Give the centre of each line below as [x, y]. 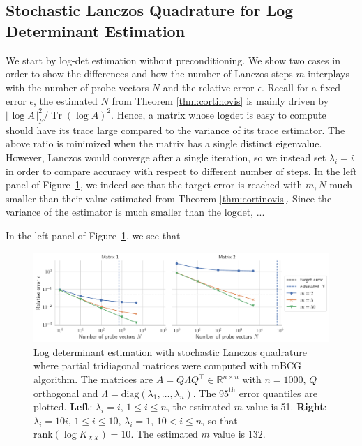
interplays [329, 74]
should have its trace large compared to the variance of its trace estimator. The [175, 129]
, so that [220, 420]
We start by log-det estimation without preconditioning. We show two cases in [173, 60]
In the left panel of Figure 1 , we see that [93, 235]
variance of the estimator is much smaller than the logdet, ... [135, 212]
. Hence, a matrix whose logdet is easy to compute [219, 114]
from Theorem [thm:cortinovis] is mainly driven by [220, 101]
